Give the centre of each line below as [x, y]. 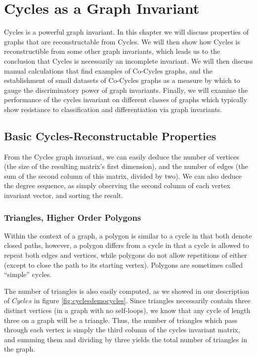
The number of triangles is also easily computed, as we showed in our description [127, 291]
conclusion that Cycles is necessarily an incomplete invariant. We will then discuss [128, 60]
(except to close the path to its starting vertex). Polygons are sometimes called [123, 264]
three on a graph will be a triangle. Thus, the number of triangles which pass [121, 320]
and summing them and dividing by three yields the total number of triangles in [126, 339]
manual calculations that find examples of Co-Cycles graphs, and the [108, 70]
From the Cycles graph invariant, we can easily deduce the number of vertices [122, 156]
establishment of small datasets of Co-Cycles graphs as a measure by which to [122, 80]
